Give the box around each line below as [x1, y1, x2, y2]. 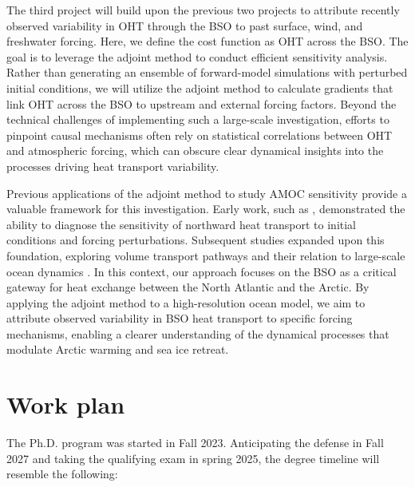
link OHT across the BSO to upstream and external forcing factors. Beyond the [6, 95, 397, 112]
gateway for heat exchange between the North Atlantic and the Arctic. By [6, 279, 370, 295]
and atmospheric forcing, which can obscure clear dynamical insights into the [6, 142, 384, 159]
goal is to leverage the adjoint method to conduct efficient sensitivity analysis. [6, 48, 388, 65]
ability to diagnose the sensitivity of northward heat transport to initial [6, 216, 357, 232]
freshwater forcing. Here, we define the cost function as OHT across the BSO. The [6, 33, 409, 49]
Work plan [6, 388, 125, 421]
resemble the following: [6, 465, 118, 482]
